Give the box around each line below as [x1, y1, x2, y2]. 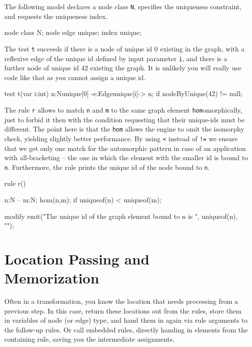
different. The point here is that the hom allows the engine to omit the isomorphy [4, 124, 244, 134]
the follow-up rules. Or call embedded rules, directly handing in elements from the [4, 324, 248, 334]
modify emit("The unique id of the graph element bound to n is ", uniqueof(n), [4, 211, 238, 221]
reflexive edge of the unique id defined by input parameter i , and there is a [4, 53, 227, 63]
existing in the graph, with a [160, 43, 245, 53]
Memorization [4, 268, 99, 288]
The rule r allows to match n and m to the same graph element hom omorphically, [4, 104, 242, 115]
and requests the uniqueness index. [4, 11, 108, 21]
